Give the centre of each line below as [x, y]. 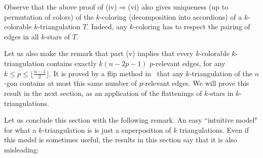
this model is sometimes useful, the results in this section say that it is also [121, 140]
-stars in [221, 93]
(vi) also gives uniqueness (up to [178, 7]
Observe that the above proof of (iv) [61, 7]
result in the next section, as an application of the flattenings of [103, 93]
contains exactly [72, 63]
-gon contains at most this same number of [71, 83]
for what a [20, 129]
